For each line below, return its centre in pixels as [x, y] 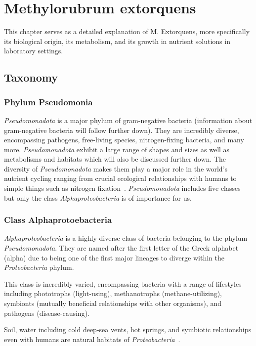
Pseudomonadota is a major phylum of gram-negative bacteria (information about [128, 120]
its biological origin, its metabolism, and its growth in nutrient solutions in [117, 41]
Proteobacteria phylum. [39, 267]
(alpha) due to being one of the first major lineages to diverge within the [114, 257]
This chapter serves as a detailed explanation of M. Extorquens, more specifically [127, 31]
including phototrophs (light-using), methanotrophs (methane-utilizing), [113, 293]
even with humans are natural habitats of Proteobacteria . [92, 339]
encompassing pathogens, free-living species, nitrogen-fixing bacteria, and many [124, 140]
